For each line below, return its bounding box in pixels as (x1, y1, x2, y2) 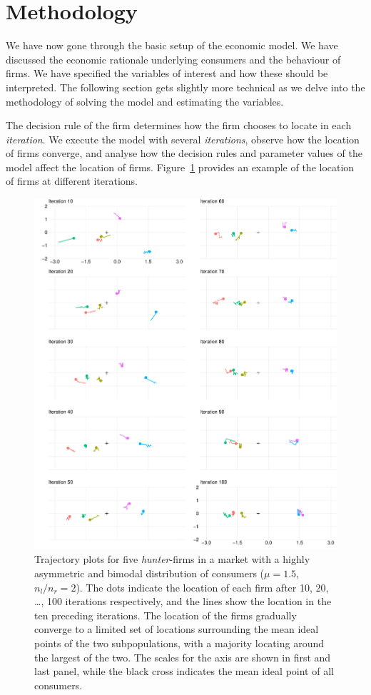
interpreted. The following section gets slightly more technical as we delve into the (6, 79, 365, 94)
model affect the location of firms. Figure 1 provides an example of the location (6, 159, 355, 174)
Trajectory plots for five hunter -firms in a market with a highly (34, 552, 310, 567)
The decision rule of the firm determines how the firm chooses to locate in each (6, 118, 352, 133)
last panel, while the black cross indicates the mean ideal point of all (34, 664, 334, 679)
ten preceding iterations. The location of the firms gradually (34, 607, 297, 622)
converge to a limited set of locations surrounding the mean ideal (34, 622, 319, 636)
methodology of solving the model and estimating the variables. (6, 93, 284, 108)
